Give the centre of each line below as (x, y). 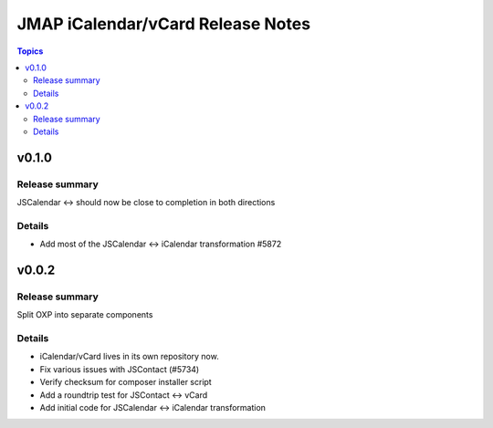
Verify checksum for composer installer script (126, 382)
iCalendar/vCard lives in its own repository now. (129, 357)
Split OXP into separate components (85, 315)
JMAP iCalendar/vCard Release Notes (163, 24)
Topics (30, 51)
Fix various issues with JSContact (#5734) (120, 369)
